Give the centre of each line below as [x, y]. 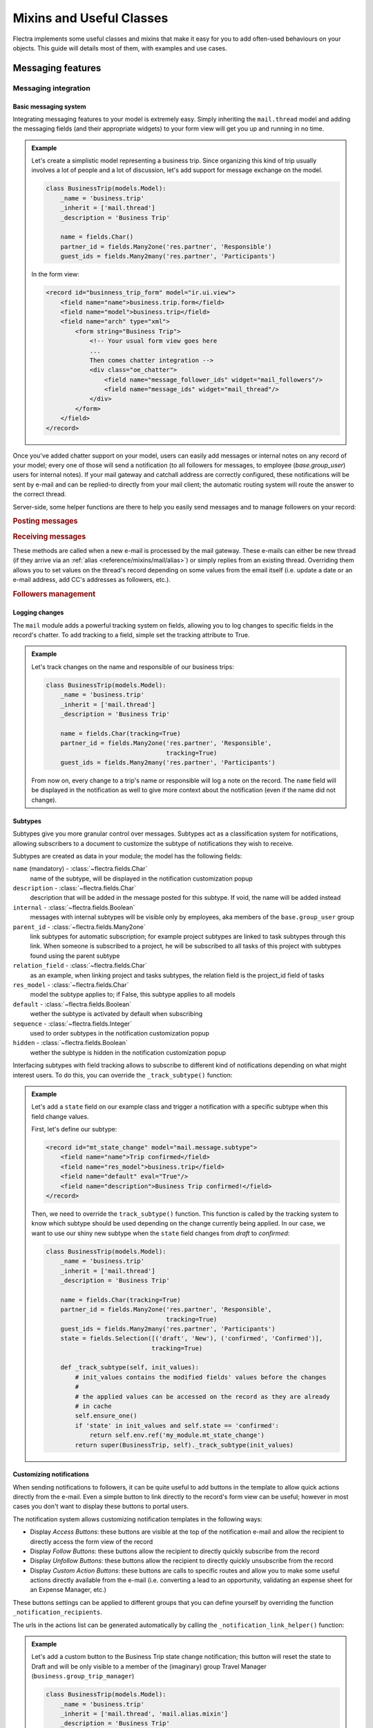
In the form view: [55, 274]
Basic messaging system [49, 106]
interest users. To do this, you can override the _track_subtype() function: [123, 1075]
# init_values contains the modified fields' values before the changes [201, 1377]
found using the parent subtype [75, 956]
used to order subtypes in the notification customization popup [120, 1033]
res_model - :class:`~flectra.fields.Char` [71, 985]
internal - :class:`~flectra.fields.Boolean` [74, 907]
